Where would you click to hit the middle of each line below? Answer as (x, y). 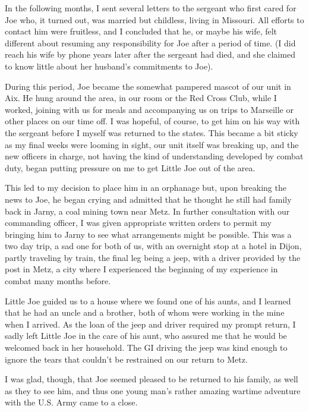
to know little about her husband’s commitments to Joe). (109, 66)
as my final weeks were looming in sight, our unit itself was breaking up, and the (152, 144)
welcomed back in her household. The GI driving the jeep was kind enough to (146, 347)
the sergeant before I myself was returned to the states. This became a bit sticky (152, 132)
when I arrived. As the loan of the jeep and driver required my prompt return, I (150, 324)
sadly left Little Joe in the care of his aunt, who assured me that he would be (146, 336)
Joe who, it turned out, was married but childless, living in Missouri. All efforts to (154, 19)
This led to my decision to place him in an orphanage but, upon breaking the (146, 188)
